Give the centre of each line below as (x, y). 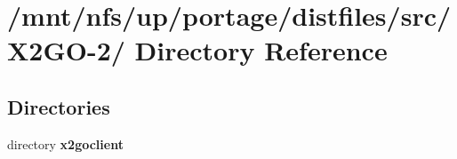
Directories (59, 106)
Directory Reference (261, 50)
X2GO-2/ (66, 50)
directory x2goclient (65, 143)
